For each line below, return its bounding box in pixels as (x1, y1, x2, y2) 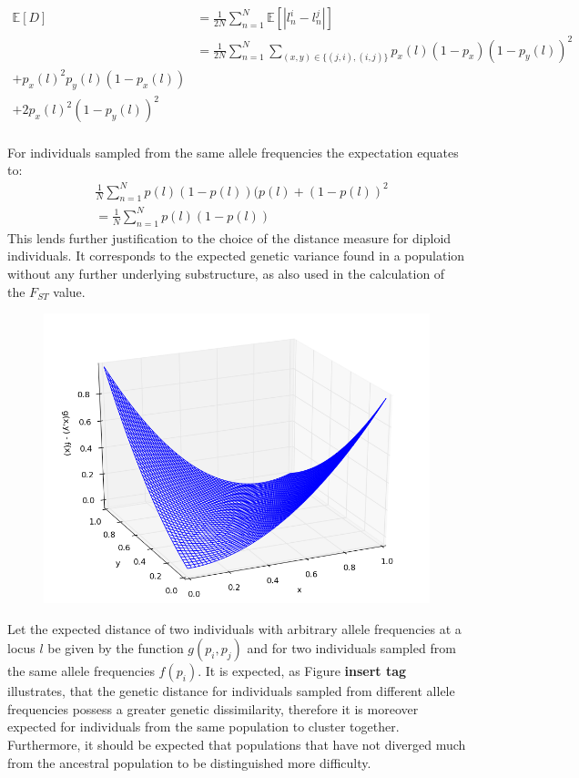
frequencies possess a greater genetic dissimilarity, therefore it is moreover (7, 699, 419, 718)
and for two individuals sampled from (247, 639, 456, 658)
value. (53, 282, 86, 301)
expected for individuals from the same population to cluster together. (7, 717, 400, 736)
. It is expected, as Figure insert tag (198, 661, 407, 681)
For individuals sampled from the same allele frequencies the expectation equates (7, 142, 459, 161)
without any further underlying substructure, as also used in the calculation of (7, 263, 445, 282)
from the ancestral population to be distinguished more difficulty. (7, 752, 371, 772)
